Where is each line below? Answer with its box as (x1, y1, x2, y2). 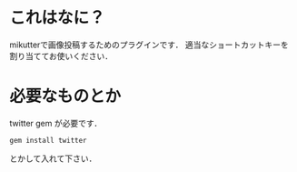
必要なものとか (9, 86, 122, 106)
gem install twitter (9, 136, 88, 145)
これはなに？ (9, 7, 106, 28)
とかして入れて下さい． (9, 153, 97, 164)
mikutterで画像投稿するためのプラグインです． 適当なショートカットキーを (9, 39, 289, 50)
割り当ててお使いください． (9, 50, 114, 61)
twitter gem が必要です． (9, 117, 103, 128)
